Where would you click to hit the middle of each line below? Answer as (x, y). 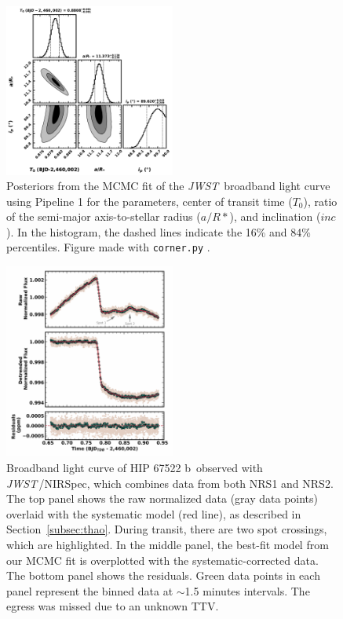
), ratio (320, 201)
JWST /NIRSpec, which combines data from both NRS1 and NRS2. (170, 483)
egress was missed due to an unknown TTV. (113, 606)
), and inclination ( (275, 216)
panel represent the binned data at (90, 590)
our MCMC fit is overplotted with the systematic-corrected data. (162, 560)
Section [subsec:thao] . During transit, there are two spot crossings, (167, 529)
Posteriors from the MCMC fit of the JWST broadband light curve (168, 186)
